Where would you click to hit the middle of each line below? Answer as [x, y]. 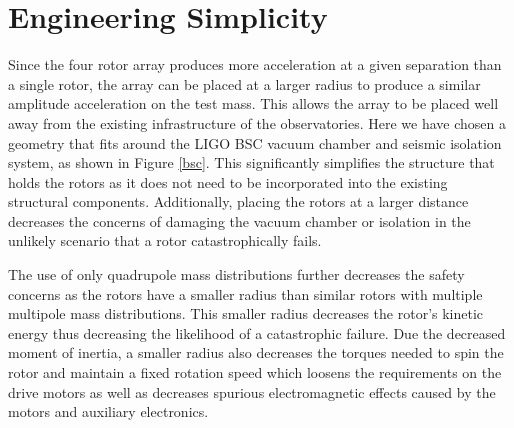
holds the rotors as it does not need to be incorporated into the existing [228, 181]
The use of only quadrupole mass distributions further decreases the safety [236, 274]
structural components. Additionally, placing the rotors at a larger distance [238, 201]
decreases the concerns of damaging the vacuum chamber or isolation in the [239, 220]
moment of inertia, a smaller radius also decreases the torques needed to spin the [256, 352]
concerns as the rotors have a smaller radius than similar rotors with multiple [245, 293]
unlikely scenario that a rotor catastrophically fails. [165, 240]
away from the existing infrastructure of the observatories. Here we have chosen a [257, 122]
